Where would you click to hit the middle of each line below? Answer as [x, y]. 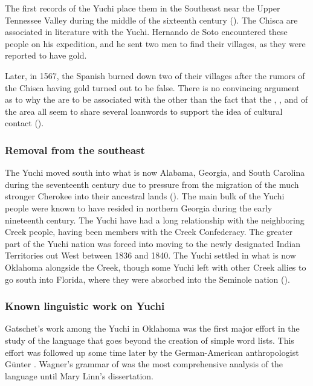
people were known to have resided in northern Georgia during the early [139, 207]
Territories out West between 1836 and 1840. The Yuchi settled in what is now [150, 255]
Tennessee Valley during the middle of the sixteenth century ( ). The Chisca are [151, 20]
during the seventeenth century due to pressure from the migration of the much [152, 184]
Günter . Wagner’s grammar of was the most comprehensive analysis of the [144, 364]
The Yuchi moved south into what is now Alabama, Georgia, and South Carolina [155, 172]
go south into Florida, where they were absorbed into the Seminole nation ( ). [147, 279]
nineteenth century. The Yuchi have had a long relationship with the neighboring [155, 220]
